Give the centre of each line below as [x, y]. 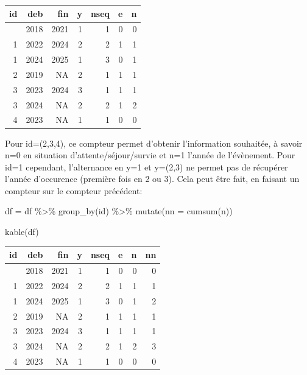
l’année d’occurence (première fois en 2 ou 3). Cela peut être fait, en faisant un [152, 179]
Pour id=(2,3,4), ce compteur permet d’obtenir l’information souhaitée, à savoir [154, 143]
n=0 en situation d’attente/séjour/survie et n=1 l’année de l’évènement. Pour [150, 155]
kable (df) [22, 232]
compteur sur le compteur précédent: [74, 190]
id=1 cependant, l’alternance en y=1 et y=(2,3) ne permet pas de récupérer [146, 166]
